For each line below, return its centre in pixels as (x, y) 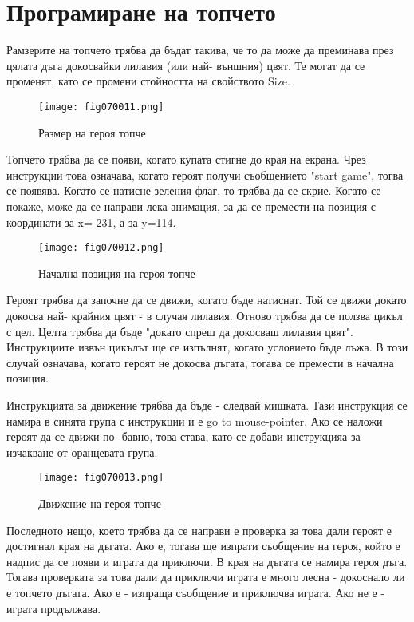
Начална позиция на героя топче (117, 273)
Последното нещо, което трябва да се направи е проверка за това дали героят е (199, 530)
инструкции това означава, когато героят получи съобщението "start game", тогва (205, 174)
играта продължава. (54, 608)
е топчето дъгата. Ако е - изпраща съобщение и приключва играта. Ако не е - (196, 592)
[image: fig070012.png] (101, 248)
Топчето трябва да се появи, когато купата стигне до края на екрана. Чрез (186, 159)
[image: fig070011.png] (101, 107)
